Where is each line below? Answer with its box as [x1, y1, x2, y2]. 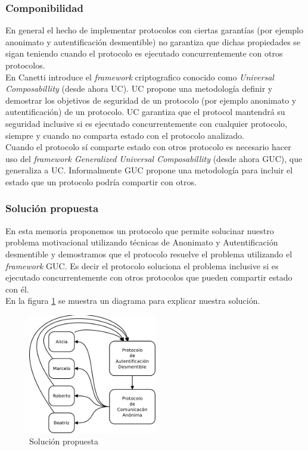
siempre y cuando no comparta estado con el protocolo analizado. [5, 129, 244, 141]
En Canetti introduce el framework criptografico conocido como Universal [5, 70, 274, 83]
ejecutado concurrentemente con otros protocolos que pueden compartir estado [5, 271, 293, 284]
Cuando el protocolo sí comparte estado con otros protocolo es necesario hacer [5, 141, 291, 153]
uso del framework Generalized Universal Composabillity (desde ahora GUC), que [5, 152, 303, 164]
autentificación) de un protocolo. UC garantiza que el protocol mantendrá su [5, 105, 285, 118]
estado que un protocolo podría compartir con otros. [5, 175, 197, 188]
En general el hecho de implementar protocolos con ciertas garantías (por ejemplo [5, 24, 303, 36]
